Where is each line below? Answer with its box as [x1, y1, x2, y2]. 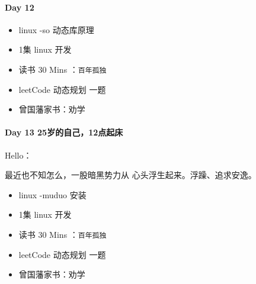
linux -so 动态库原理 [18, 23, 94, 35]
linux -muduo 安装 [18, 188, 87, 201]
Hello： [5, 149, 32, 161]
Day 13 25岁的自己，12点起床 [5, 126, 123, 138]
